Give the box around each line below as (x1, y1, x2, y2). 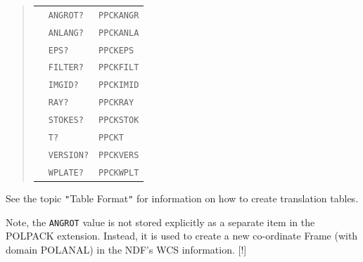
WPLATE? (48, 167, 84, 178)
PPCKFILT (98, 63, 139, 73)
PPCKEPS (98, 45, 134, 55)
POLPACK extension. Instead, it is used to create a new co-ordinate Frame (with (6, 228, 358, 243)
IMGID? (48, 80, 79, 91)
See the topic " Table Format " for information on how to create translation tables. (6, 191, 359, 206)
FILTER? (48, 63, 84, 73)
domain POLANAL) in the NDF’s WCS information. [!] (6, 242, 247, 256)
